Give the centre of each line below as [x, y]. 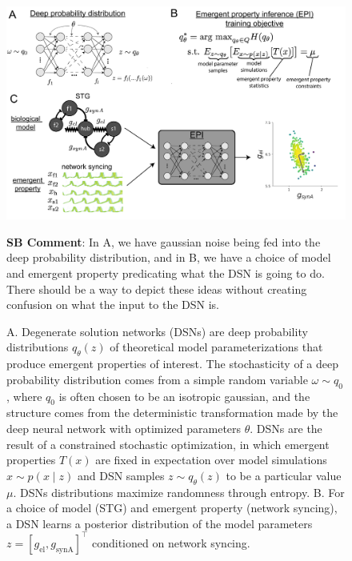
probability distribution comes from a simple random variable [157, 379]
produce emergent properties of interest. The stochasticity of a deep [173, 364]
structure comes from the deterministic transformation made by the [172, 413]
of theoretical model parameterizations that [216, 347]
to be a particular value [284, 475]
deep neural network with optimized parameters [124, 428]
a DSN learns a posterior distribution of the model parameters [160, 523]
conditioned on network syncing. [171, 542]
